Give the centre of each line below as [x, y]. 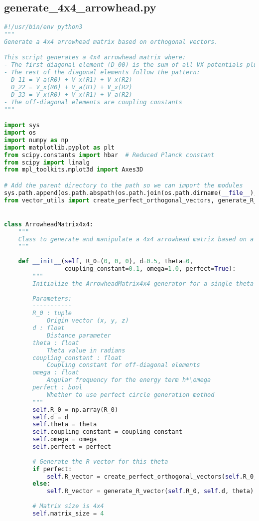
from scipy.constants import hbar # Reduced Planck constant [109, 155]
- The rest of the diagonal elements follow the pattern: [102, 73]
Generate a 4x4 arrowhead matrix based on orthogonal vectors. [111, 42]
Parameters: [52, 298]
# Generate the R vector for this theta [100, 461]
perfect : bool [58, 388]
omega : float [56, 373]
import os [20, 133]
